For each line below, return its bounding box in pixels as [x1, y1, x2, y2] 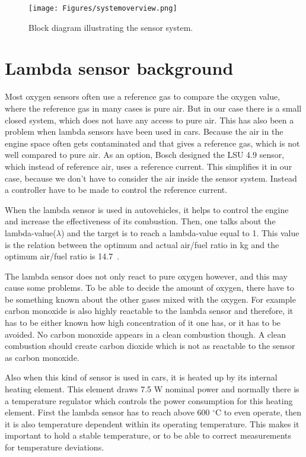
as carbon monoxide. [5, 351, 79, 363]
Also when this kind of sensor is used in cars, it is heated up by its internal [5, 371, 278, 383]
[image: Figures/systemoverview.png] [28, 4, 177, 12]
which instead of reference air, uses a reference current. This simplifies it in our [5, 160, 292, 172]
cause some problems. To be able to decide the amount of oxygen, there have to [5, 281, 294, 294]
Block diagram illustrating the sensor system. [28, 21, 193, 33]
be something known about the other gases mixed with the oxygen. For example [5, 293, 296, 305]
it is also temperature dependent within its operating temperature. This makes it [5, 417, 299, 430]
